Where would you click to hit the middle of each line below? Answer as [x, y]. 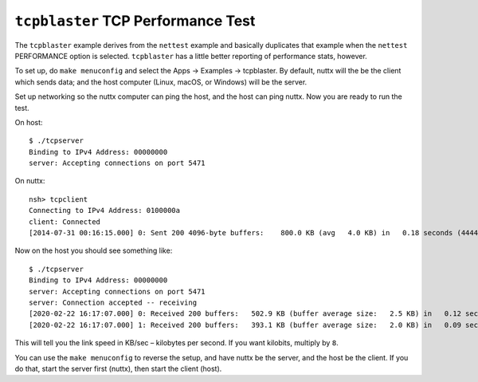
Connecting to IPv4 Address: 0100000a [105, 211]
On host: [29, 122]
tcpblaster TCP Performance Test [135, 21]
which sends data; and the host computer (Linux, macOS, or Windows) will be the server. [161, 82]
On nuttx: [30, 181]
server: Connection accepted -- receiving [113, 302]
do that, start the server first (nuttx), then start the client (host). [118, 368]
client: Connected [65, 222]
